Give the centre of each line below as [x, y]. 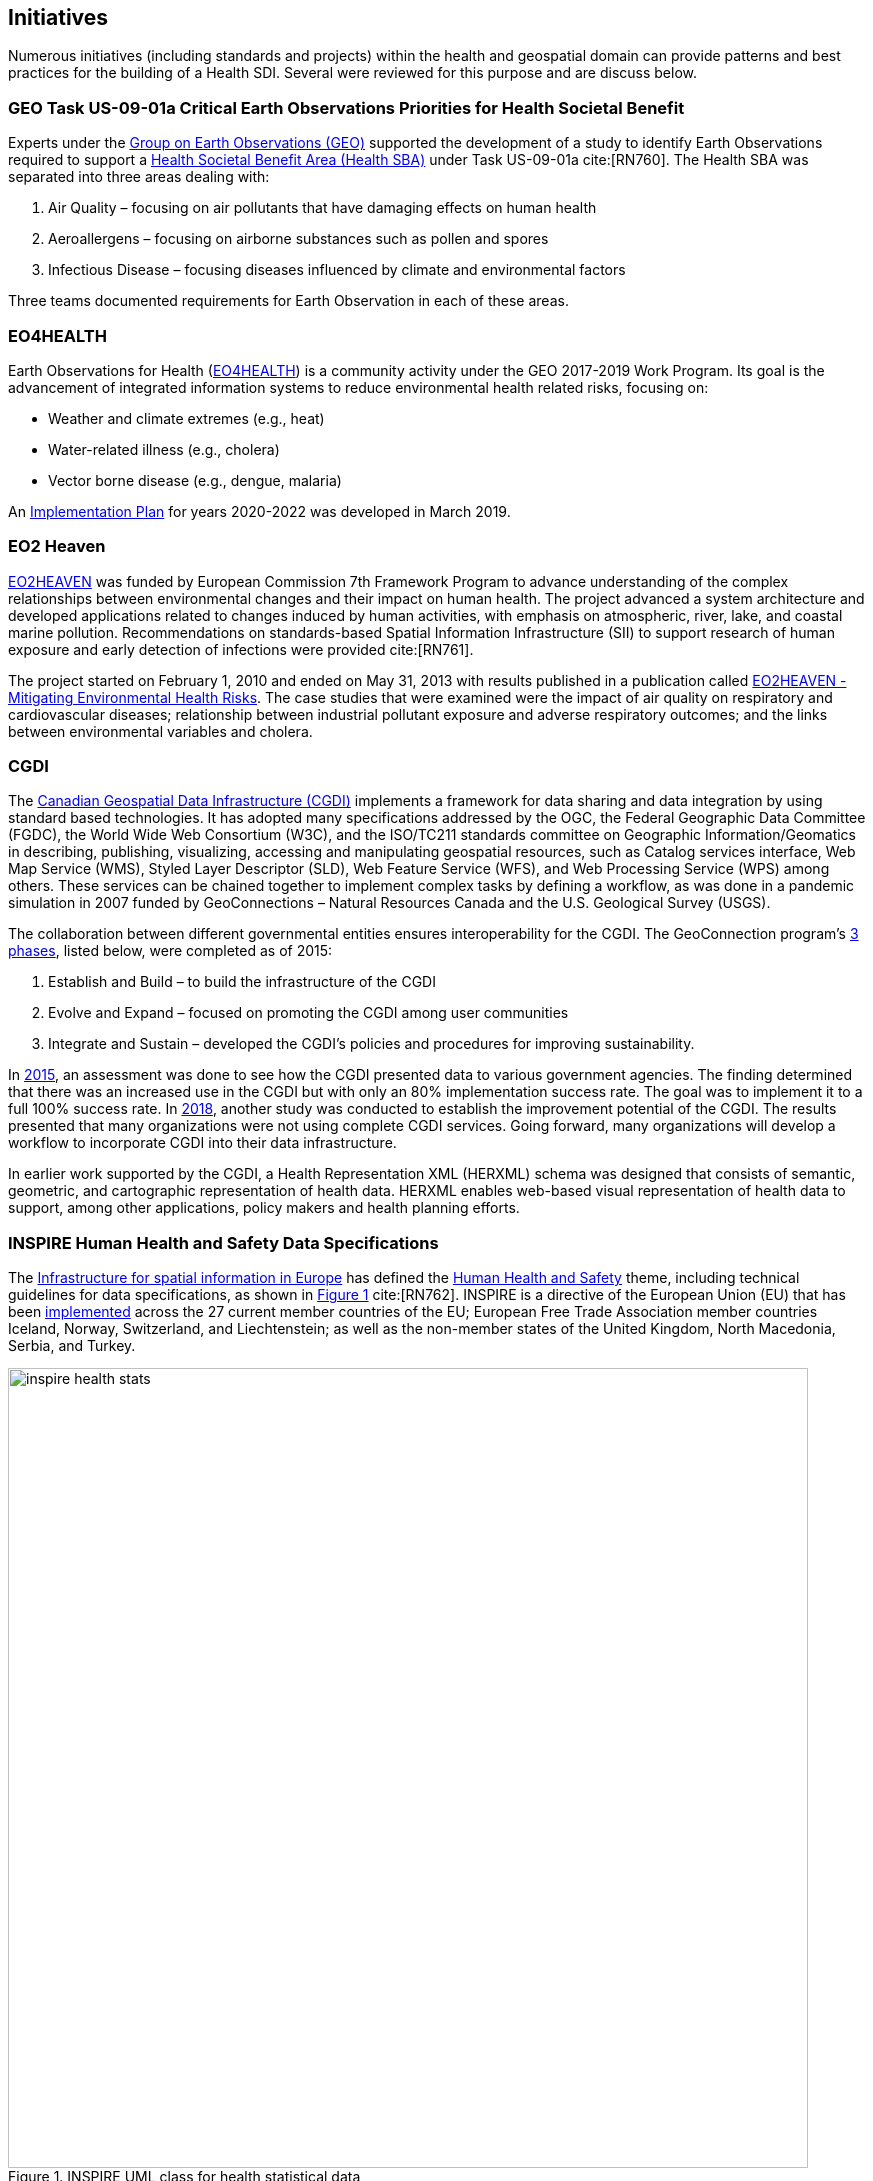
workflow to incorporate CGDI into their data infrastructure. [202, 1143]
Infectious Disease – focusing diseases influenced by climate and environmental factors [337, 270]
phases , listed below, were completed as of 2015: [170, 951]
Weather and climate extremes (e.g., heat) [186, 418]
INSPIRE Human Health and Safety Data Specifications [223, 1242]
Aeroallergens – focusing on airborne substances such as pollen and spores [298, 239]
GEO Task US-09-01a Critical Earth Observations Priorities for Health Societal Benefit [346, 107]
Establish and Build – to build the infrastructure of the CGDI [242, 982]
